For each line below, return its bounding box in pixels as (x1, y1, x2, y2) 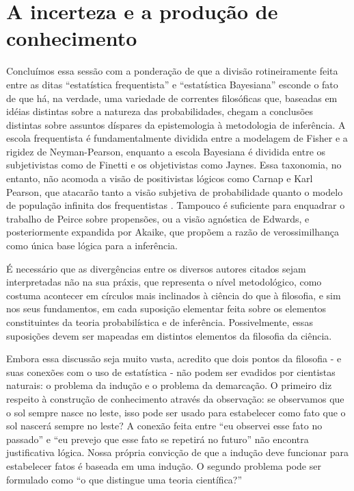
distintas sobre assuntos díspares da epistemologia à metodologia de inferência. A (6, 117, 346, 131)
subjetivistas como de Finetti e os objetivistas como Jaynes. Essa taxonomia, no (6, 158, 342, 172)
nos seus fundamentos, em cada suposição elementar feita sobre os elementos (6, 301, 327, 316)
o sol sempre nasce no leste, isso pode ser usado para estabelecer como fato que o (6, 405, 346, 419)
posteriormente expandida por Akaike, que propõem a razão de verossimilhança (6, 225, 339, 239)
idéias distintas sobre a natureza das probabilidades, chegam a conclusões (6, 104, 314, 118)
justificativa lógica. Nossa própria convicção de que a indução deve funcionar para (6, 445, 349, 459)
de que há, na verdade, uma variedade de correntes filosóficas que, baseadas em (6, 90, 338, 105)
